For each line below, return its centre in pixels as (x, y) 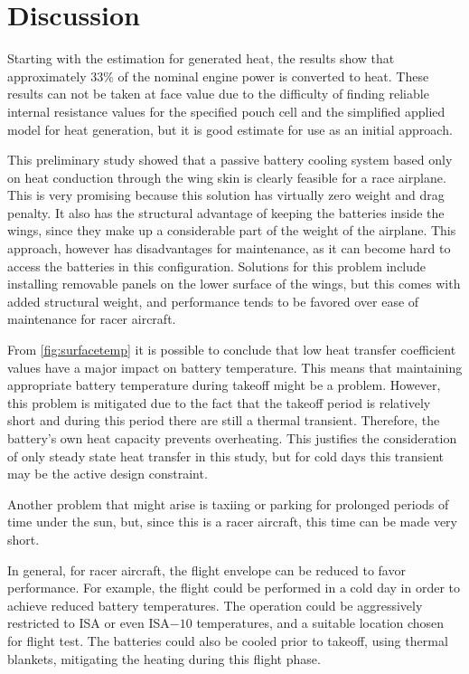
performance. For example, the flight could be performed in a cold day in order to (234, 588)
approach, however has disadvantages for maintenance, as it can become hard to (229, 248)
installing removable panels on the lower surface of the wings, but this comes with (234, 284)
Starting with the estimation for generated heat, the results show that (201, 58)
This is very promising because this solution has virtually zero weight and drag (226, 195)
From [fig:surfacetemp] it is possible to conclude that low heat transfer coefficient (232, 350)
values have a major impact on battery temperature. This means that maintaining (235, 367)
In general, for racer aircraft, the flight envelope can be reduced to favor (206, 570)
